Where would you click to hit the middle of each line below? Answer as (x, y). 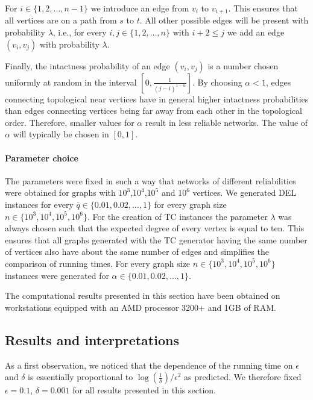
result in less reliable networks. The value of (226, 122)
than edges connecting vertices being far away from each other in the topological (154, 111)
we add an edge (256, 32)
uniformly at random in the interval (71, 82)
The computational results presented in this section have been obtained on (143, 295)
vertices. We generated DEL (245, 192)
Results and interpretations (92, 339)
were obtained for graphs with (60, 192)
